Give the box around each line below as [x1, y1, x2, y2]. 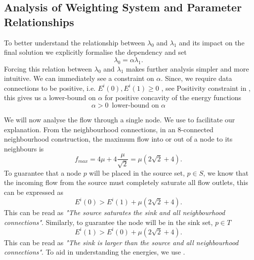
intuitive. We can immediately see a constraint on [4, 73, 154, 83]
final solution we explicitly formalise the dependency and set [4, 47, 187, 57]
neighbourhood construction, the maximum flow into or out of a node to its [4, 134, 233, 144]
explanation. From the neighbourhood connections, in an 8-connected [4, 124, 213, 134]
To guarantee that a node [4, 167, 81, 178]
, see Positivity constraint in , [161, 82, 251, 93]
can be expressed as [4, 186, 64, 197]
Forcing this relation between [4, 63, 92, 74]
